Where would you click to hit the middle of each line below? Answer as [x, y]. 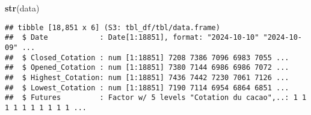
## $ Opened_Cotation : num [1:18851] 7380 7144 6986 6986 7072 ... [147, 68]
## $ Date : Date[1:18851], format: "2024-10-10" [132, 38]
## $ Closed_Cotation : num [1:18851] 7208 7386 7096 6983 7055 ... [147, 57]
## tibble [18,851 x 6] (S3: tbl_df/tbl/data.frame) [112, 27]
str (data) [22, 8]
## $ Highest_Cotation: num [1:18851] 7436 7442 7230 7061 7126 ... [147, 77]
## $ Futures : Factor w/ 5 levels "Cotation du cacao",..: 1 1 [156, 98]
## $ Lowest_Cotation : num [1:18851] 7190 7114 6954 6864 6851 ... [147, 88]
